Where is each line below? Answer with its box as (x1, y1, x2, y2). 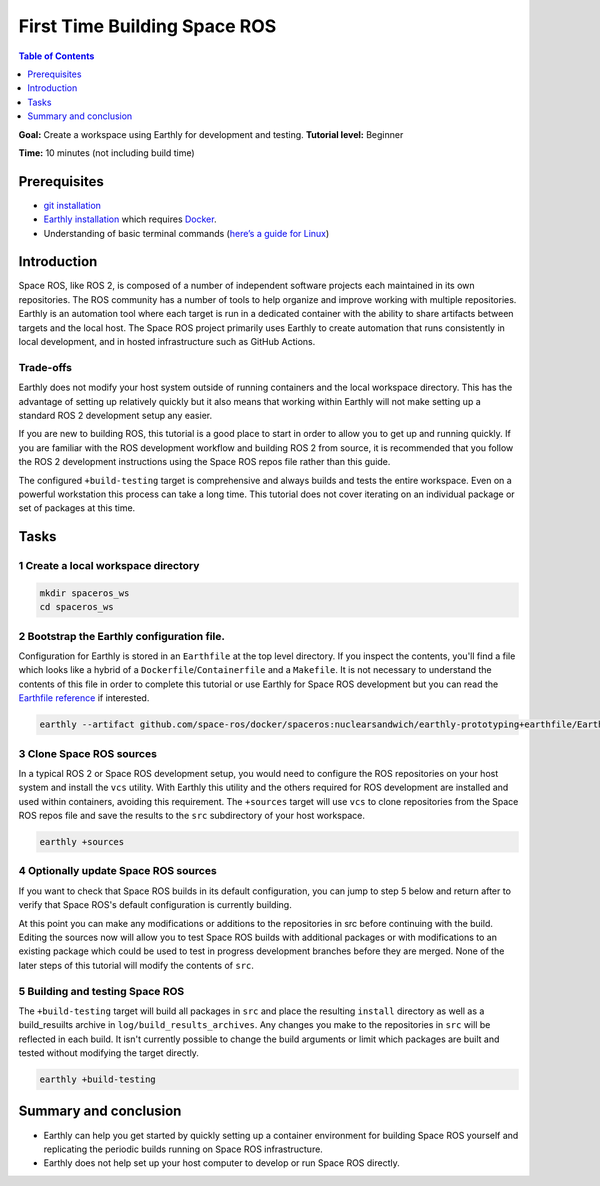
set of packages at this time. (18, 502, 136, 514)
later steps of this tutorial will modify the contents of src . (18, 959, 255, 971)
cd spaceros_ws (39, 601, 114, 613)
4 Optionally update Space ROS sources (18, 864, 217, 878)
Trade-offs (18, 360, 72, 374)
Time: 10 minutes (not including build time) (18, 146, 195, 159)
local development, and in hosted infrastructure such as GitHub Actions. (18, 336, 316, 348)
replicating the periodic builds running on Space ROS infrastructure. (43, 1143, 324, 1155)
